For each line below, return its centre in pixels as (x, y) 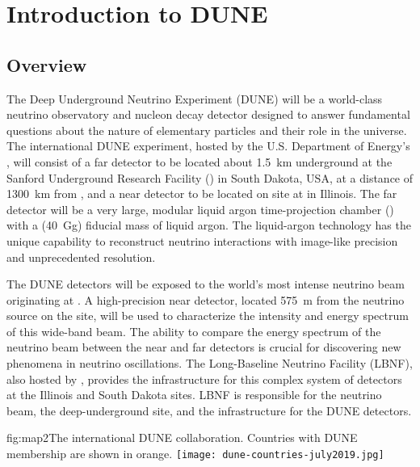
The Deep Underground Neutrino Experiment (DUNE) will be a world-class (195, 98)
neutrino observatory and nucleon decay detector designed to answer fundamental (208, 114)
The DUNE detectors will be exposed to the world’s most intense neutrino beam (206, 284)
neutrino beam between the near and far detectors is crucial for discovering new (204, 347)
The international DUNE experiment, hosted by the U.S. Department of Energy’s (208, 146)
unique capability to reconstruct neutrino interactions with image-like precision (202, 240)
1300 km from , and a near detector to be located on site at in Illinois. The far (202, 194)
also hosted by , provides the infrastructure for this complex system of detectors (204, 379)
